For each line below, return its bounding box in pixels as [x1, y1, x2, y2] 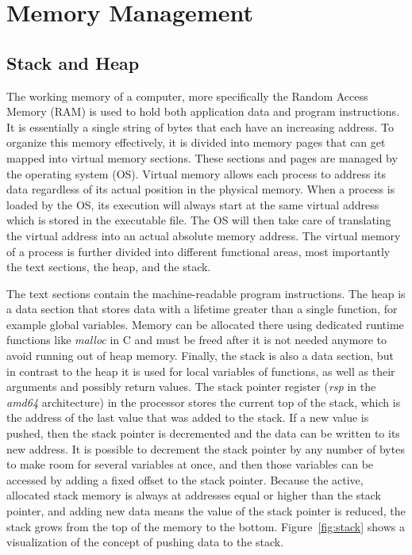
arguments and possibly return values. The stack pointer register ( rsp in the [6, 378, 376, 395]
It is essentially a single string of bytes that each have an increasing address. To [6, 118, 395, 135]
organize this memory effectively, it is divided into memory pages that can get [6, 134, 386, 151]
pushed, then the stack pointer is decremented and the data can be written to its [6, 425, 400, 442]
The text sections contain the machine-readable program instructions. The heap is [6, 285, 406, 301]
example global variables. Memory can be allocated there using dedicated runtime [6, 316, 404, 332]
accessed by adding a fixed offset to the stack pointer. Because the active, [6, 471, 364, 488]
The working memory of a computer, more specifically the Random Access [6, 87, 368, 104]
